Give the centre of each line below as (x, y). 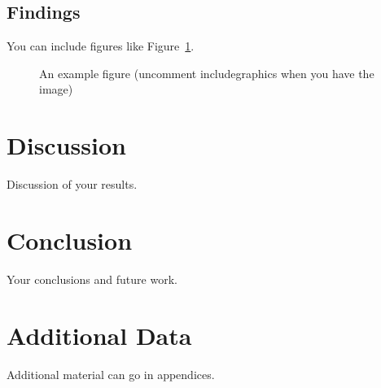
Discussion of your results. (72, 184)
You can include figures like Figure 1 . (101, 46)
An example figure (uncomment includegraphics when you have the (207, 73)
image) (56, 89)
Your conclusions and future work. (92, 279)
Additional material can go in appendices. (111, 374)
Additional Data (99, 335)
